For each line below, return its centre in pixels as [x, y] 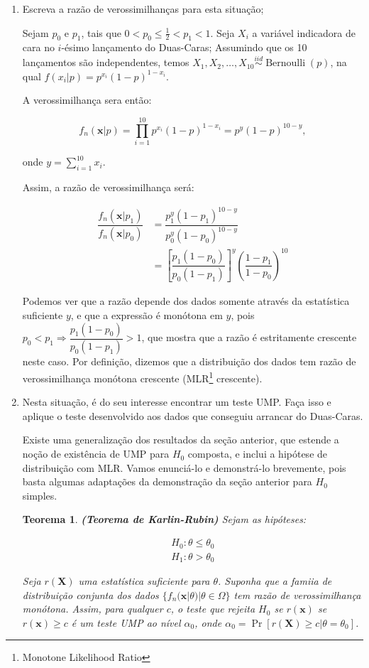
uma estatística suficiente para [144, 581]
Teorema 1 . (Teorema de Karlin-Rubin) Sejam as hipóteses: [164, 519]
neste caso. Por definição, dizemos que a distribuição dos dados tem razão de [189, 361]
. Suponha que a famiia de [275, 581]
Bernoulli [286, 64]
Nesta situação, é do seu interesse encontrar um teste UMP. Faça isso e [177, 402]
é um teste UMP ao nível [126, 622]
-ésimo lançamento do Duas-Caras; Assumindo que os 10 [184, 47]
